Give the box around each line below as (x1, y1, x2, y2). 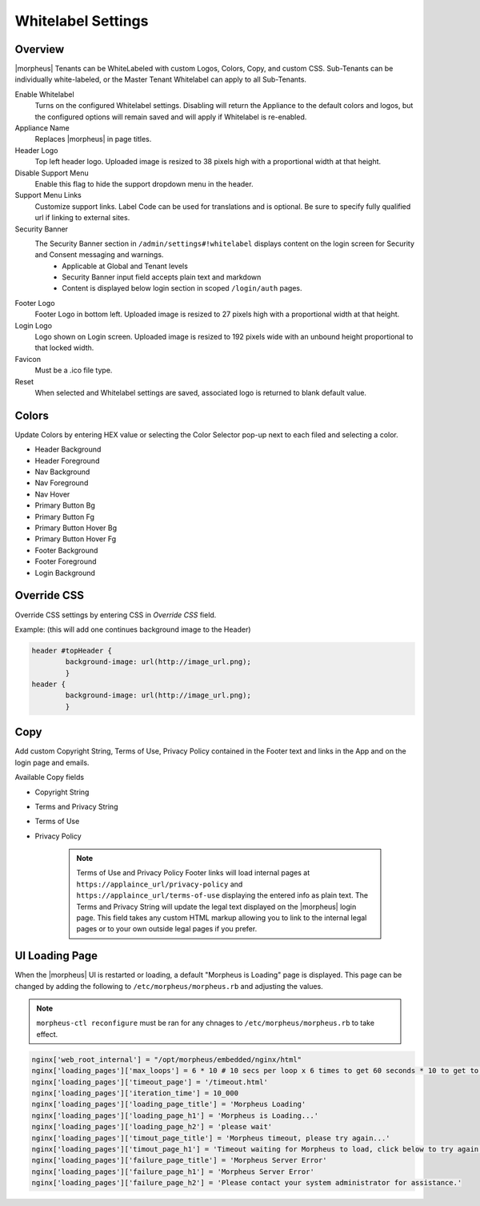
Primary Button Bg (34, 500, 95, 510)
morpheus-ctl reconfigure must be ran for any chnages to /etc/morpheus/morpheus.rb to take (36, 1018, 375, 1028)
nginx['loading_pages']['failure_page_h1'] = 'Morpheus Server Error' (31, 1167, 315, 1176)
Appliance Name (14, 123, 70, 133)
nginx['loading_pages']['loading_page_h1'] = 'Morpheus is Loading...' (31, 1111, 319, 1120)
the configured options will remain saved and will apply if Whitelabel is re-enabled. (34, 112, 307, 122)
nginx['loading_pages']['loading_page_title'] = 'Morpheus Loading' (31, 1099, 306, 1109)
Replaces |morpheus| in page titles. (34, 135, 152, 144)
